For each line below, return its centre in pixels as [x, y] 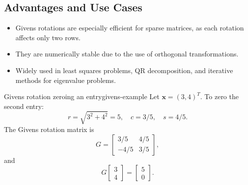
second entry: [24, 106]
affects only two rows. [48, 37]
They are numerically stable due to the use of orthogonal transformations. [127, 54]
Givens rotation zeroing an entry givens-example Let [82, 96]
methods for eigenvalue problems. [66, 80]
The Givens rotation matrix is [49, 129]
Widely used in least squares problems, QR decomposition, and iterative [124, 70]
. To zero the [219, 96]
